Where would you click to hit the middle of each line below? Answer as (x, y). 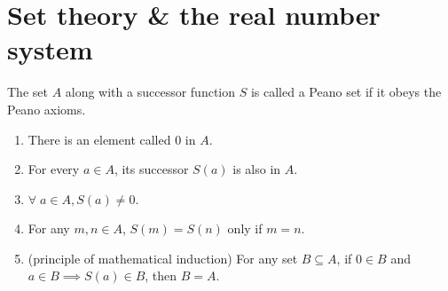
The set (28, 92)
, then (161, 275)
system (50, 49)
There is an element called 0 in (112, 139)
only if (245, 228)
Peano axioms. (47, 109)
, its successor (151, 169)
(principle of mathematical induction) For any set (163, 258)
